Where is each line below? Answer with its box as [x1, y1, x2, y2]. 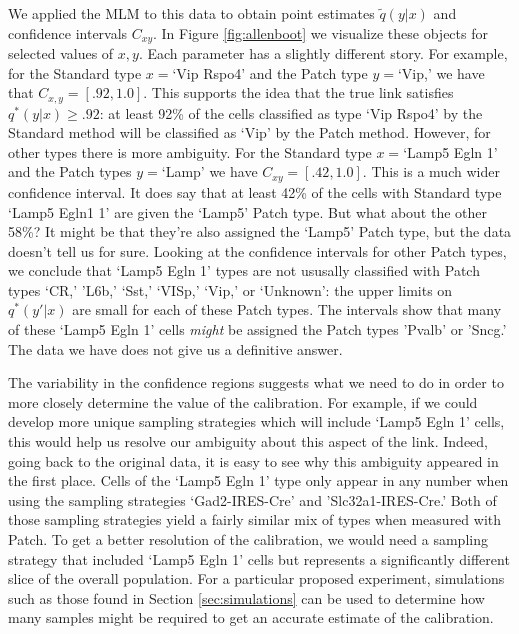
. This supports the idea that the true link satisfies [143, 82, 454, 103]
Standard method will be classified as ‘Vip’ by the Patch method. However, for [8, 122, 491, 143]
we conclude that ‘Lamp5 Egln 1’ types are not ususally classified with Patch [8, 260, 480, 281]
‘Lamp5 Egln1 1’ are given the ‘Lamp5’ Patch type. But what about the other [8, 201, 488, 222]
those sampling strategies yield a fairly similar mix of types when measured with [8, 509, 502, 530]
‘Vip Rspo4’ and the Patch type [172, 62, 368, 83]
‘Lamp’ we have [161, 161, 258, 182]
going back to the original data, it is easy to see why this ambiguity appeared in [8, 450, 499, 471]
